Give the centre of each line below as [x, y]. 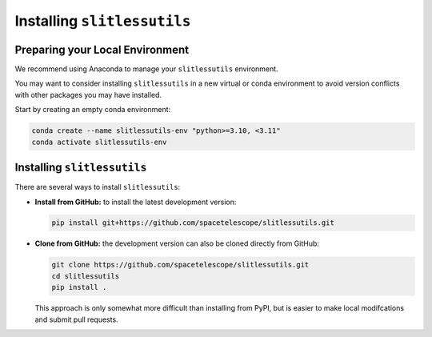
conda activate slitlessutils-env [99, 142]
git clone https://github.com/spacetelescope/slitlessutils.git [180, 265]
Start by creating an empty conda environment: [93, 110]
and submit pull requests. [77, 319]
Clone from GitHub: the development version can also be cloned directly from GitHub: [177, 243]
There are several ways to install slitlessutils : [98, 187]
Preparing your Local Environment [102, 49]
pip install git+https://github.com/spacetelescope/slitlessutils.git [193, 223]
